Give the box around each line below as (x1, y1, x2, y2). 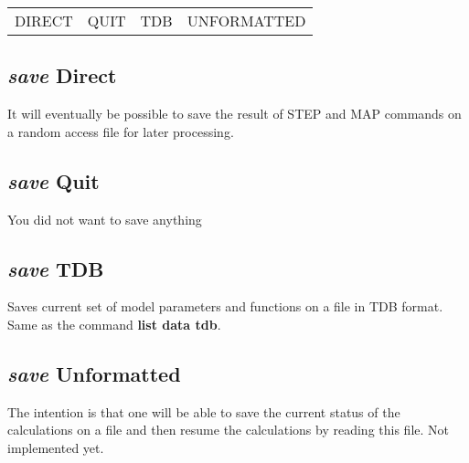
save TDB (7, 254, 104, 282)
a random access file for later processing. (7, 121, 234, 141)
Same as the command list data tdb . (7, 314, 221, 333)
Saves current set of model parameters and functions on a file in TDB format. (7, 297, 443, 316)
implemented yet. (7, 437, 104, 457)
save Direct (7, 61, 117, 89)
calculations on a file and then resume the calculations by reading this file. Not (7, 420, 449, 439)
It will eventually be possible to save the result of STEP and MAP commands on (7, 104, 462, 123)
